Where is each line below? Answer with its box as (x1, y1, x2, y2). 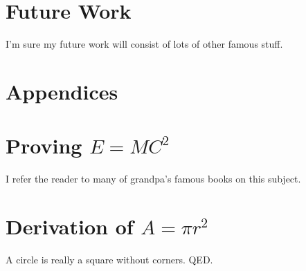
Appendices (6, 77, 118, 105)
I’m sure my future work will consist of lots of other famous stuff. (6, 37, 283, 51)
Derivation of (6, 212, 134, 240)
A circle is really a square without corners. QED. (6, 252, 213, 266)
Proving (6, 131, 82, 160)
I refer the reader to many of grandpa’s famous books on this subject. (6, 171, 301, 186)
